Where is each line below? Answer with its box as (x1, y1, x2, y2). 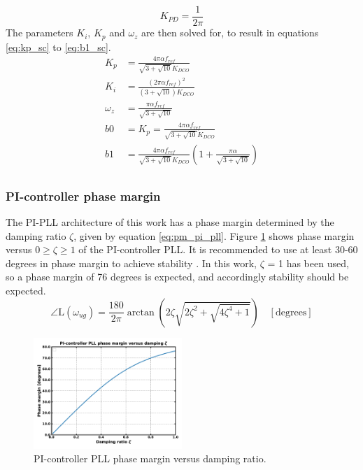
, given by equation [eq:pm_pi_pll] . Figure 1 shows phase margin (73, 228, 355, 243)
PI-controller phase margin (6, 187, 161, 204)
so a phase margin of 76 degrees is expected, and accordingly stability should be (6, 269, 349, 284)
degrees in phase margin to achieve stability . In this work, (6, 255, 257, 270)
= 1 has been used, (267, 255, 349, 270)
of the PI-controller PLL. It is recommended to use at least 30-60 (78, 242, 358, 257)
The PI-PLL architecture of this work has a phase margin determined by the (6, 214, 334, 229)
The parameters (6, 25, 73, 40)
